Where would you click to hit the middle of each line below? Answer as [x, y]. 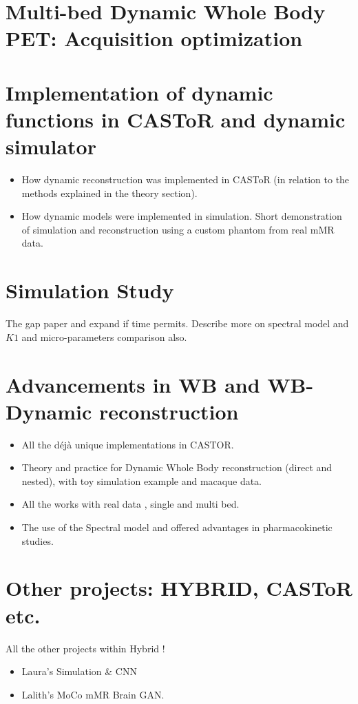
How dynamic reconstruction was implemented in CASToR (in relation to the [186, 179]
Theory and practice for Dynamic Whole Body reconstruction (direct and [177, 467]
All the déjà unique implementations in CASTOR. [128, 444]
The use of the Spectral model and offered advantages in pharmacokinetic [177, 527]
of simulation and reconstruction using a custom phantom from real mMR [178, 229]
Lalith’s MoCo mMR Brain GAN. [93, 694]
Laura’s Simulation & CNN [79, 671]
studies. [38, 540]
